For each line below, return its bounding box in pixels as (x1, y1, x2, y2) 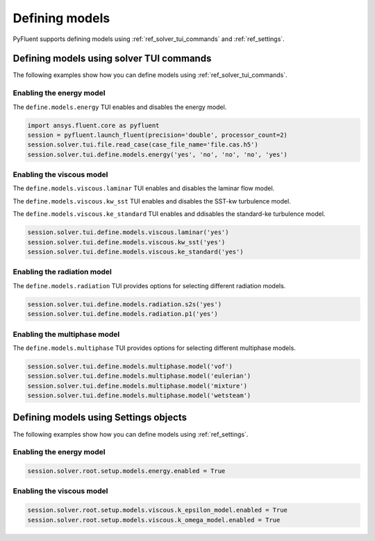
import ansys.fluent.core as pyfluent (27, 122, 160, 129)
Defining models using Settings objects (12, 412, 187, 424)
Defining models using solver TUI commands (12, 53, 212, 65)
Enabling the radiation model (12, 267, 112, 277)
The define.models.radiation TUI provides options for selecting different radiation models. (12, 281, 286, 290)
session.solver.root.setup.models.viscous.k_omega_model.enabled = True (27, 516, 281, 524)
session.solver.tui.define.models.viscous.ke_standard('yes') (27, 248, 244, 256)
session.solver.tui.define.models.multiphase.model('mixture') (27, 382, 248, 390)
